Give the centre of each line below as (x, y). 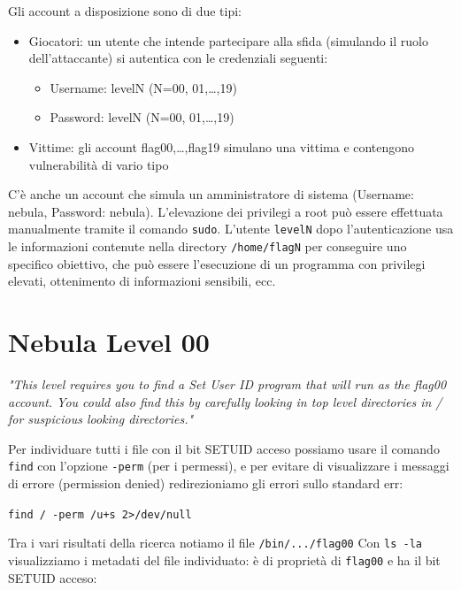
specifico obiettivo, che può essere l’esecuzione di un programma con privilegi (217, 263)
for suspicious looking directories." (101, 419)
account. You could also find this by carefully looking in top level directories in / (225, 401)
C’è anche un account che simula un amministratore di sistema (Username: (211, 194)
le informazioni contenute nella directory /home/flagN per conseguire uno (207, 246)
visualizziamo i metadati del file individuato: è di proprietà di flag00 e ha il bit (224, 559)
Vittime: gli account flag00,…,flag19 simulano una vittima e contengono (222, 146)
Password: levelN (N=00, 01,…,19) (142, 117)
